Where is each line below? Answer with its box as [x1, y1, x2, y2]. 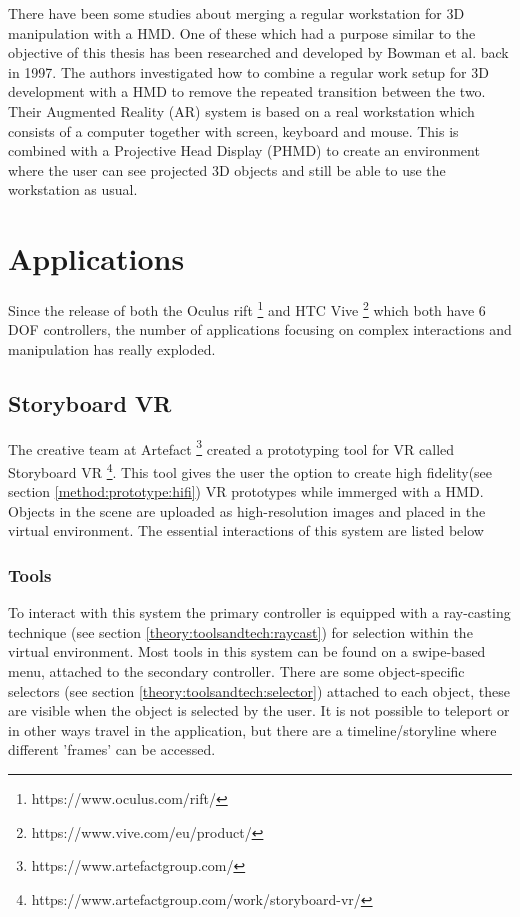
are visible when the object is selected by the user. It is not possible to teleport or [8, 700, 510, 721]
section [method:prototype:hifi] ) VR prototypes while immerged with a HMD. [8, 481, 484, 502]
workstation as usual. [8, 179, 138, 200]
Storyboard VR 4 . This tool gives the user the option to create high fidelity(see [8, 458, 493, 482]
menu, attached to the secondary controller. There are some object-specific [8, 660, 465, 681]
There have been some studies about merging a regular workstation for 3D [8, 3, 465, 23]
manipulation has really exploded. [8, 338, 216, 359]
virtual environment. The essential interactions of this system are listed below [8, 520, 484, 541]
